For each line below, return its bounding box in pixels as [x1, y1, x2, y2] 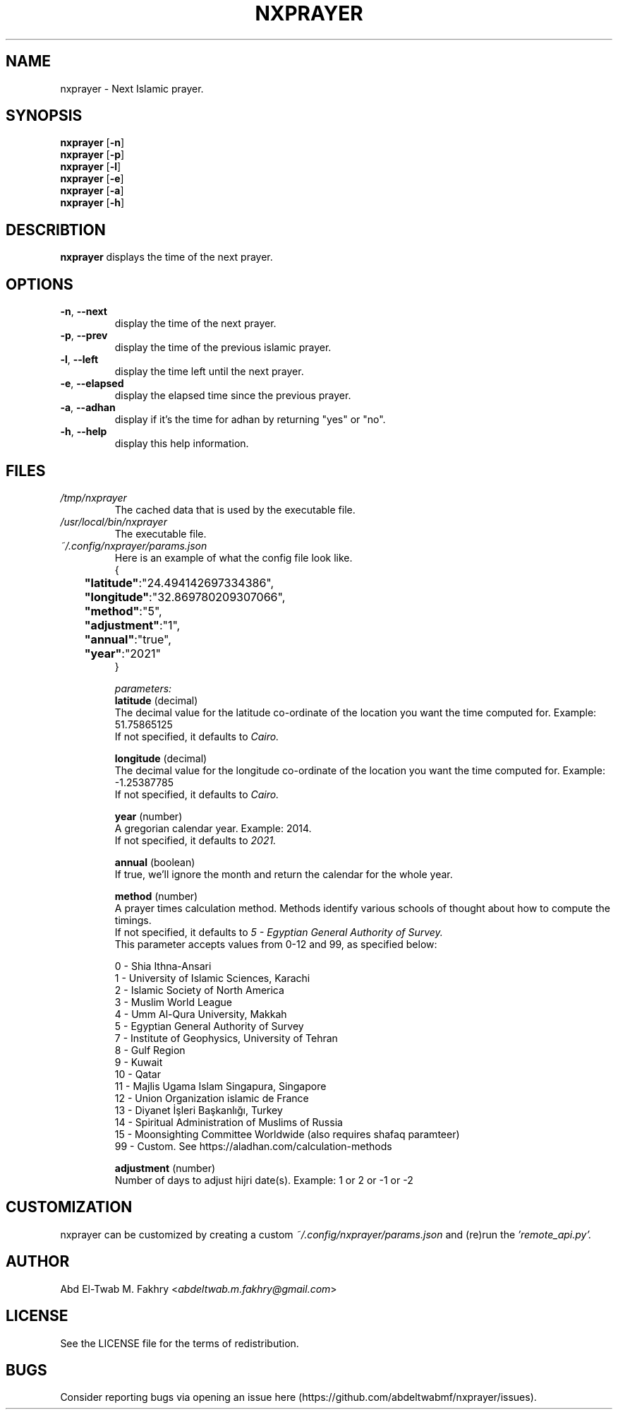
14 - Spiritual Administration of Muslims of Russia [114, 1115, 343, 1128]
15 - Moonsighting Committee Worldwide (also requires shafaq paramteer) [114, 1127, 460, 1140]
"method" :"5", [84, 603, 162, 618]
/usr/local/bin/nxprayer [60, 515, 167, 528]
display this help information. [114, 437, 249, 450]
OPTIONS [6, 275, 73, 293]
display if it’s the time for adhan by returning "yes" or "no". [114, 413, 386, 426]
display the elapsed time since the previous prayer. [114, 389, 351, 402]
